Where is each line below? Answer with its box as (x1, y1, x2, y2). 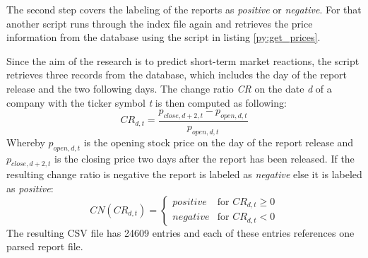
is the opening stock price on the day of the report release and (83, 134, 354, 149)
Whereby (6, 134, 45, 149)
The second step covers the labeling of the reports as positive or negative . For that (6, 2, 362, 16)
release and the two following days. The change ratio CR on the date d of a (6, 81, 332, 95)
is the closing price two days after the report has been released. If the (54, 151, 355, 165)
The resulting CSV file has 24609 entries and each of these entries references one (6, 225, 355, 240)
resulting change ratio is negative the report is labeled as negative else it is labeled (6, 167, 362, 182)
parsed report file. (6, 239, 83, 254)
